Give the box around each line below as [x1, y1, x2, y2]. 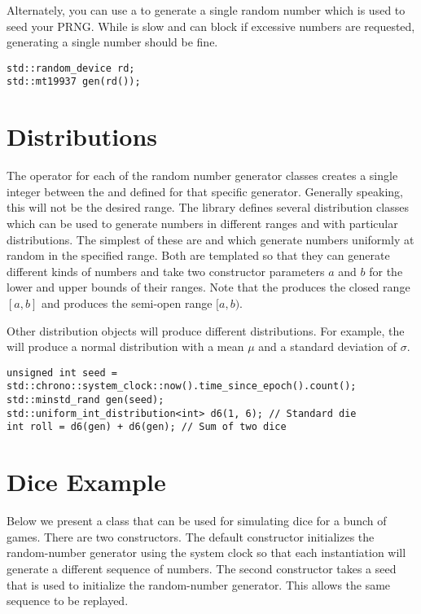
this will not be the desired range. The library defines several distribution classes [7, 199, 409, 216]
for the [369, 262, 403, 279]
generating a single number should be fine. [7, 33, 218, 50]
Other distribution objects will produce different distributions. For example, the [7, 322, 405, 339]
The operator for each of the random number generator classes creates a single [7, 167, 398, 184]
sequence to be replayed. [7, 592, 129, 609]
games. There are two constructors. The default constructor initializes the [7, 528, 375, 545]
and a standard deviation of [258, 338, 397, 355]
